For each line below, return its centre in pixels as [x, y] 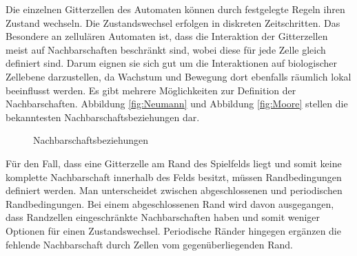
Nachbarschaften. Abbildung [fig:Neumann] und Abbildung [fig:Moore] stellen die [177, 104]
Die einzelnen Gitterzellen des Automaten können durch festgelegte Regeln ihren [175, 9]
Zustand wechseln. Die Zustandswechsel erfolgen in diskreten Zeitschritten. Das [173, 22]
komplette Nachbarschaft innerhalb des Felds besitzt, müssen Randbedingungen [174, 177]
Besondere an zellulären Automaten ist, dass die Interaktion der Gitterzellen [167, 36]
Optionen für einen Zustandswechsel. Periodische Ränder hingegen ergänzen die [173, 230]
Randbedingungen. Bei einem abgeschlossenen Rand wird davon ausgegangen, [170, 203]
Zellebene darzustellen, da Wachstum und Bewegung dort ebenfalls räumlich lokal [178, 76]
